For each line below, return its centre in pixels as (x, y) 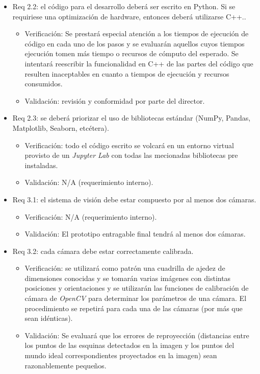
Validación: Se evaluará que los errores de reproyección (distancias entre (137, 335)
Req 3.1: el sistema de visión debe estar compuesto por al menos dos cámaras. (134, 199)
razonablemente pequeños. (66, 365)
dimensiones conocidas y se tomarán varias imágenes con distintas (128, 278)
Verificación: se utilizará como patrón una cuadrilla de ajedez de (125, 268)
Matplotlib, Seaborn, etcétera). (61, 127)
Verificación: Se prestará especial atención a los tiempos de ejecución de (137, 33)
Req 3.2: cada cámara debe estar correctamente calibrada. (103, 251)
